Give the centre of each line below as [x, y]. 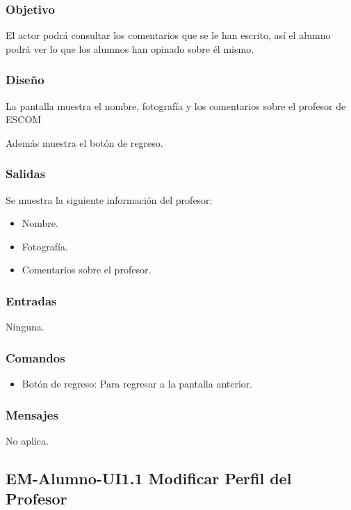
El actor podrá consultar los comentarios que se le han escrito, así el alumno [168, 35]
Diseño [25, 80]
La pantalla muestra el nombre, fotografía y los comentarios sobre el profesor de [176, 105]
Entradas [31, 300]
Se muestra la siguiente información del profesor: [109, 199]
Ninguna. [25, 327]
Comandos [35, 357]
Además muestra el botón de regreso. [84, 142]
